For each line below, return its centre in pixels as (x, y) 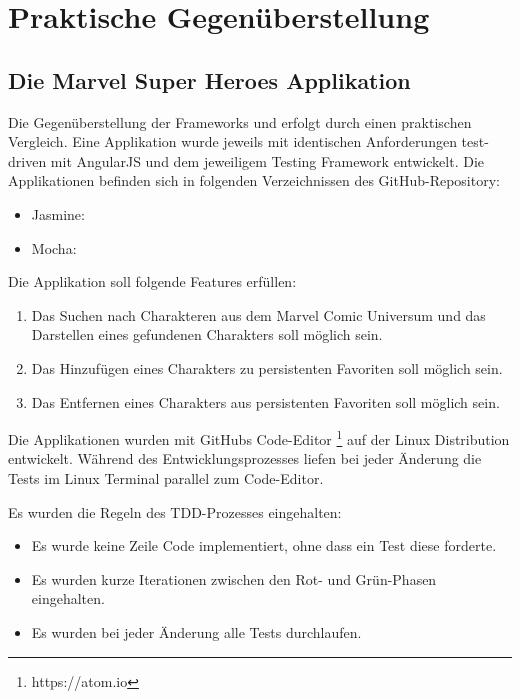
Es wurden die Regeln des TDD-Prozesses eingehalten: (175, 511)
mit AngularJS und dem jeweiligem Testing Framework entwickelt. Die (267, 160)
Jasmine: (58, 213)
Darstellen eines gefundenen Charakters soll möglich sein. (207, 334)
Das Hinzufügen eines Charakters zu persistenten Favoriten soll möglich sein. (267, 367)
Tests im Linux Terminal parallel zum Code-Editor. (166, 477)
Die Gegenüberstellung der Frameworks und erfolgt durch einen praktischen (240, 121)
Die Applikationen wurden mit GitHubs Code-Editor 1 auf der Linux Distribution (259, 437)
